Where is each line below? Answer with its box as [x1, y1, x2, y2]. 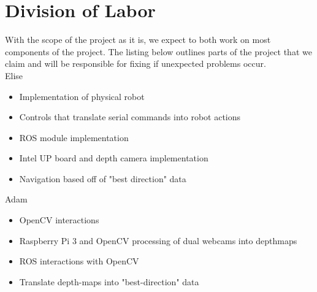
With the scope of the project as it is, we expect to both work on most [5, 33, 271, 46]
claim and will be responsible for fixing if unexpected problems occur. [5, 57, 266, 70]
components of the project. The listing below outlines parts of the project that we [5, 45, 312, 58]
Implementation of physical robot [19, 90, 145, 102]
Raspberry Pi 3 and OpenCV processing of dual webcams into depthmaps [19, 234, 297, 247]
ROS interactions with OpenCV [19, 255, 139, 267]
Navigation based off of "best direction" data [19, 172, 186, 185]
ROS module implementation [19, 131, 129, 144]
